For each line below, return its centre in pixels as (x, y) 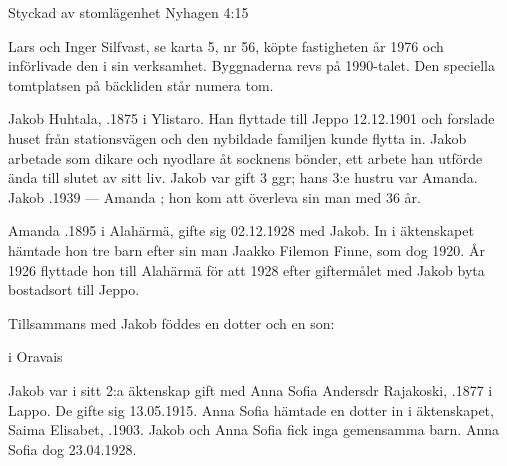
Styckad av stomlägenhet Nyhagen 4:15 (128, 12)
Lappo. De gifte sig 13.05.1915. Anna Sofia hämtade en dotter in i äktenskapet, (251, 409)
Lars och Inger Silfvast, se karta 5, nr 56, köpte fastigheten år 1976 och (226, 45)
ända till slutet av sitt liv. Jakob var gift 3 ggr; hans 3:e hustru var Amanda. (243, 177)
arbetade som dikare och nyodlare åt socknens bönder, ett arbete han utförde (245, 157)
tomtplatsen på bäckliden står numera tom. (141, 84)
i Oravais (35, 356)
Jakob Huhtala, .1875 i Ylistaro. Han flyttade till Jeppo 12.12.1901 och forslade (251, 118)
